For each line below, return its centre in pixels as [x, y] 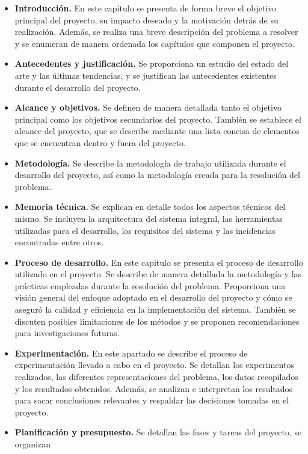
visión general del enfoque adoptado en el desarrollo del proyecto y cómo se [153, 297]
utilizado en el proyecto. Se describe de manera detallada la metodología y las [158, 274]
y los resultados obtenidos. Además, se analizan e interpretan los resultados [154, 388]
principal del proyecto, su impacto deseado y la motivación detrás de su [146, 20]
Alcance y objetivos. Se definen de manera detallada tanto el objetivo [148, 107]
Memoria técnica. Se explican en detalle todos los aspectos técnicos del [150, 207]
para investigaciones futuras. [67, 333]
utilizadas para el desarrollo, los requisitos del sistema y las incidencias [145, 230]
